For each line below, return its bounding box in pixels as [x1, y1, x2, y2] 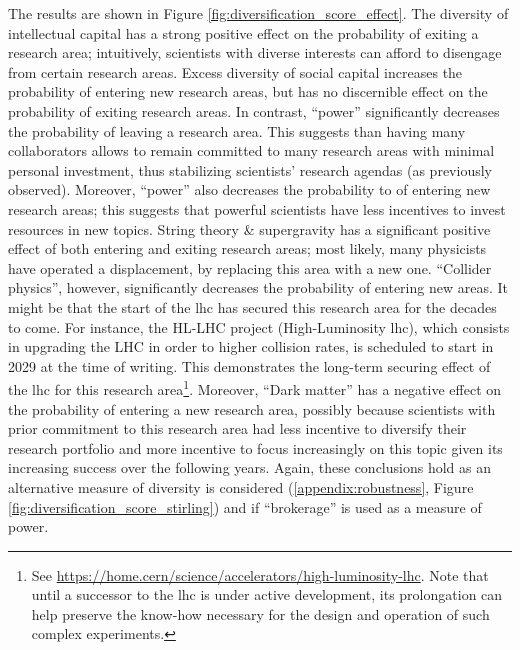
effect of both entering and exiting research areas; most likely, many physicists [8, 238, 487, 259]
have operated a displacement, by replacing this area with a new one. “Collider [8, 257, 492, 278]
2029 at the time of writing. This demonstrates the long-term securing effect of [8, 355, 491, 376]
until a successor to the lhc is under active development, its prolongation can [31, 584, 503, 605]
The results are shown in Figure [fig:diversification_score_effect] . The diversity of [8, 3, 509, 23]
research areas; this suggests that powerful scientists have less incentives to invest [8, 198, 506, 219]
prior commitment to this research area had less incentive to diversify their [8, 418, 467, 439]
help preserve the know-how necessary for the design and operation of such [31, 603, 490, 624]
